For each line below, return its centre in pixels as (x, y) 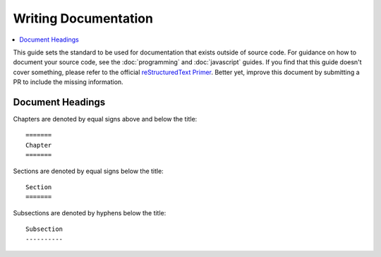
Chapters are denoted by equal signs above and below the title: (105, 119)
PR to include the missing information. (68, 82)
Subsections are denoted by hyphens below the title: (90, 213)
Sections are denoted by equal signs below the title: (88, 171)
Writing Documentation (83, 18)
